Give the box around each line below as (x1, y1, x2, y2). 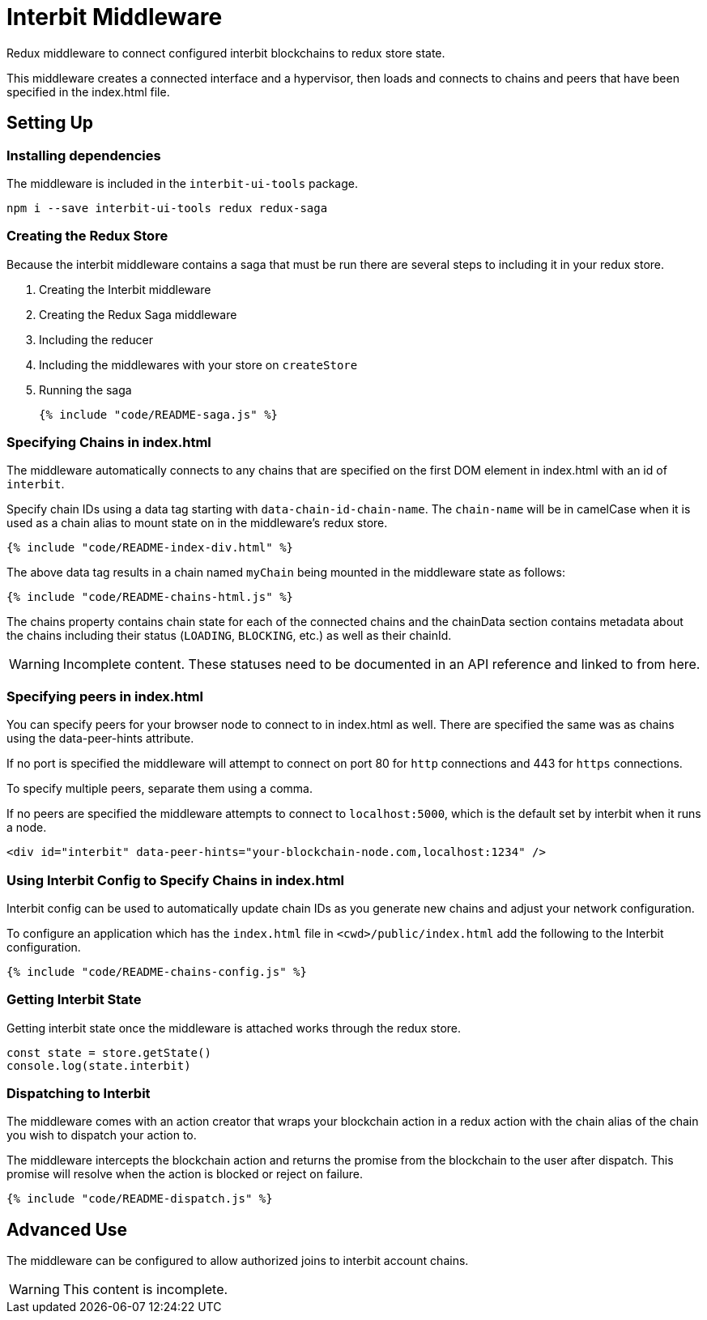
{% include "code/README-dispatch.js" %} (6, 1192, 273, 1206)
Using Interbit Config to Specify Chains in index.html (6, 871, 345, 888)
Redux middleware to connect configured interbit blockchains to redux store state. (6, 45, 445, 60)
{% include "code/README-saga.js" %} (39, 407, 279, 421)
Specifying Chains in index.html (6, 434, 211, 451)
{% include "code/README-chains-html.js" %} (6, 590, 294, 604)
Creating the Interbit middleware (39, 282, 211, 296)
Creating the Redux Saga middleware (39, 307, 237, 321)
